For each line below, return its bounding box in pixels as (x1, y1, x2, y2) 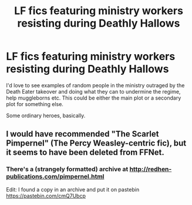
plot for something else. (6, 100, 63, 107)
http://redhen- (129, 165, 172, 173)
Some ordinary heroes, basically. (6, 112, 86, 119)
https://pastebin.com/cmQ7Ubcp (6, 192, 86, 199)
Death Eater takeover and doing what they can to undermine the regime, (6, 88, 181, 95)
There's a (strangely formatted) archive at (6, 165, 129, 173)
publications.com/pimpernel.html (6, 173, 105, 181)
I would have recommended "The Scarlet (6, 129, 159, 139)
